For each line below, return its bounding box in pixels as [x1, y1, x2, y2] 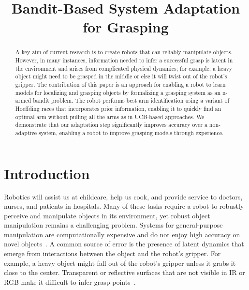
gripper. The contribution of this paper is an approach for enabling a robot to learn [15, 80, 226, 88]
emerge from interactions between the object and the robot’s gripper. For [4, 248, 221, 259]
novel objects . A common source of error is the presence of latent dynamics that [4, 239, 244, 249]
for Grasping [83, 17, 169, 37]
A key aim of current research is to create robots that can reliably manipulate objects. [15, 48, 233, 56]
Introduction [4, 163, 90, 183]
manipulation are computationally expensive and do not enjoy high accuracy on [4, 229, 240, 239]
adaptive [15, 128, 37, 137]
